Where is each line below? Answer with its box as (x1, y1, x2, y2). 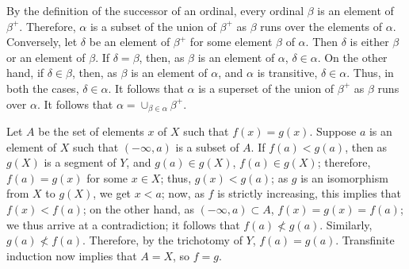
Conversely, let (6, 33, 78, 50)
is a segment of (44, 154, 117, 171)
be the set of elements (38, 123, 144, 140)
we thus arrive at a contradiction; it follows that (6, 216, 240, 232)
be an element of (89, 33, 170, 50)
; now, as (161, 185, 204, 202)
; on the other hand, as (82, 200, 194, 217)
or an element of (6, 48, 86, 65)
